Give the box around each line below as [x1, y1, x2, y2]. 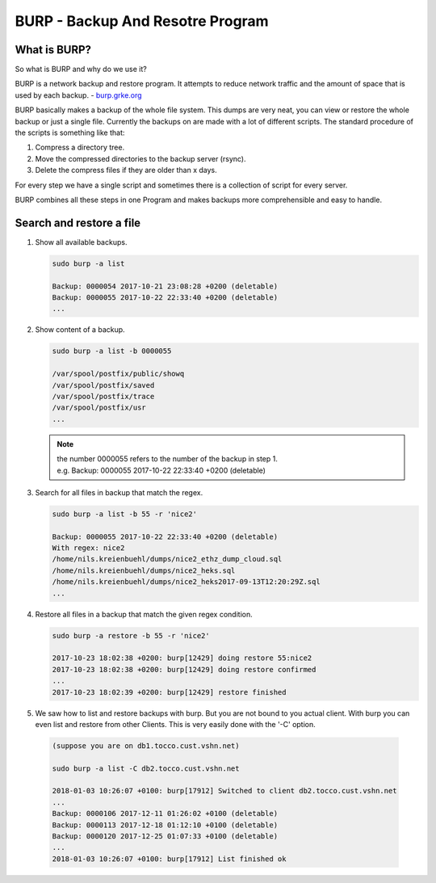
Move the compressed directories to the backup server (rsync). [35, 153, 246, 163]
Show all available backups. [35, 237, 128, 246]
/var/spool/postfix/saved [52, 381, 155, 389]
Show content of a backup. [35, 325, 125, 334]
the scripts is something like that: [15, 128, 125, 137]
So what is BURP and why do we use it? [15, 65, 147, 74]
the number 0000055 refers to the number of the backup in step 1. [57, 454, 278, 464]
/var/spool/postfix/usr [52, 403, 147, 412]
